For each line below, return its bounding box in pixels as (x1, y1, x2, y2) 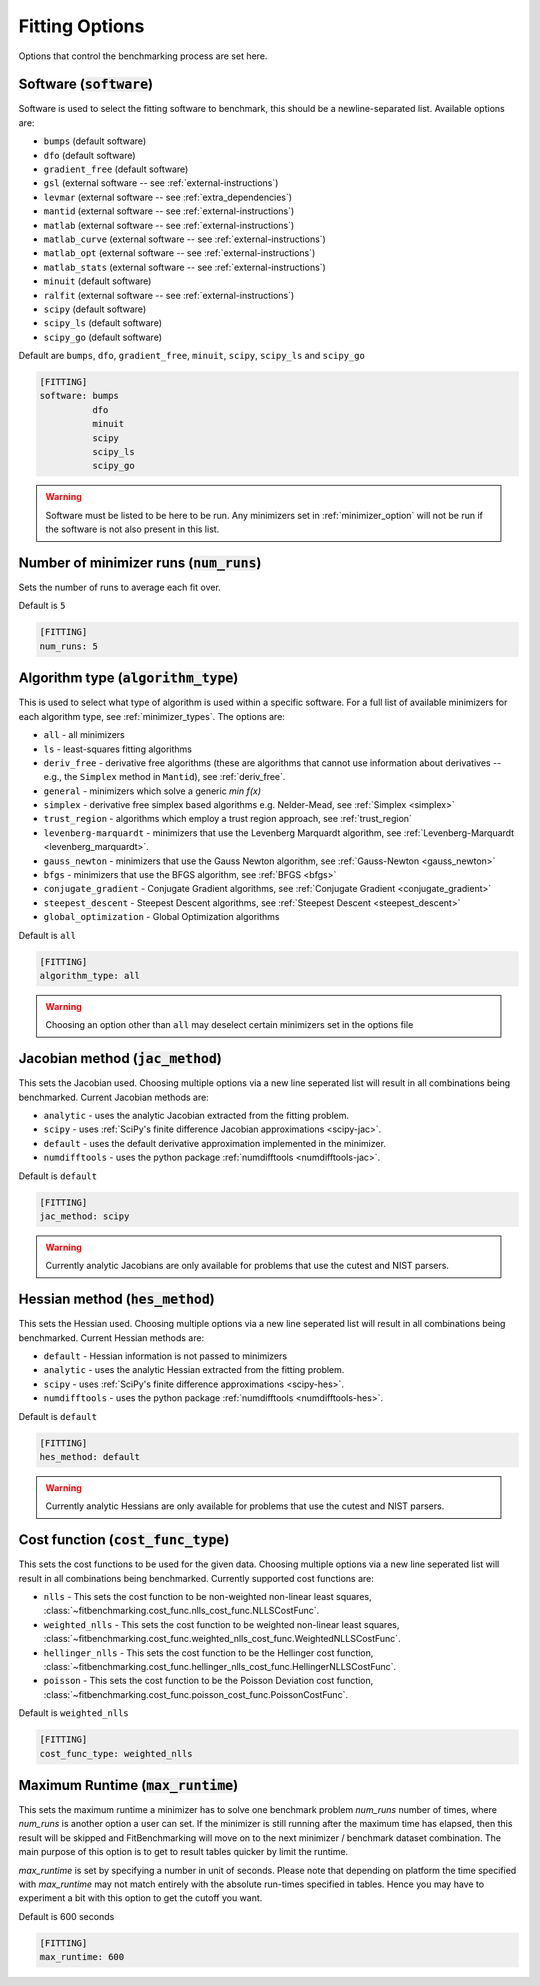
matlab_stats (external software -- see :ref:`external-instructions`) (43, 261, 327, 273)
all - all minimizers (43, 729, 125, 741)
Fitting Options (18, 15, 145, 37)
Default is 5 (18, 600, 66, 612)
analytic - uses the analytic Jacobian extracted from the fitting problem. (43, 1110, 350, 1122)
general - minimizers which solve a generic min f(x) (43, 785, 262, 797)
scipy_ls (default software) (43, 317, 163, 329)
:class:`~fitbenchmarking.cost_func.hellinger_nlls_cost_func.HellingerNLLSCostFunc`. (43, 1661, 397, 1672)
